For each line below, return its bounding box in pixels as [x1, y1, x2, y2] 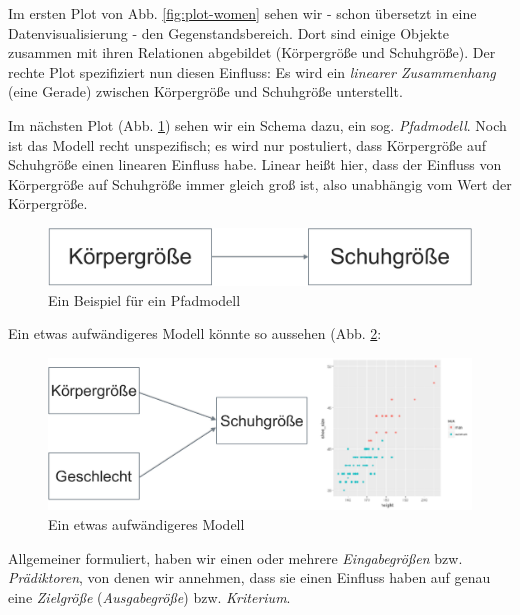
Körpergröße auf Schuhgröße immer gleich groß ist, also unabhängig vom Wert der [8, 173, 512, 194]
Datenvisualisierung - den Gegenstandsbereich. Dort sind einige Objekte [8, 22, 449, 43]
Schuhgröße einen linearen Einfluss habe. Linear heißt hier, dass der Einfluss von [8, 154, 502, 175]
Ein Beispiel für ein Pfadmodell [48, 289, 241, 310]
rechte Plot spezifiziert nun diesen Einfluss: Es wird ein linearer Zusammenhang [8, 61, 496, 82]
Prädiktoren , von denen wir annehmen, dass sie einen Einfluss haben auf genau [8, 567, 491, 588]
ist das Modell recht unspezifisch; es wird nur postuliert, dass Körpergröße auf [8, 134, 487, 155]
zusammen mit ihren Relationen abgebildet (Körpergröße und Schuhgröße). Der [8, 42, 496, 63]
